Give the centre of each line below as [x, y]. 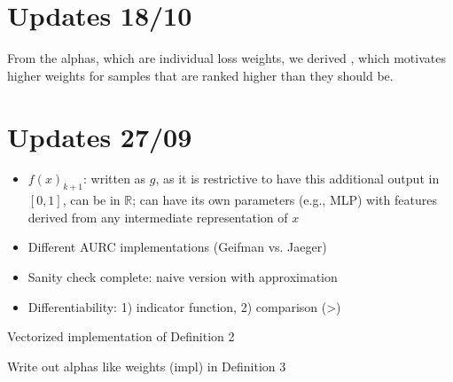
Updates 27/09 [100, 136]
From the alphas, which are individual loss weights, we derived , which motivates [226, 58]
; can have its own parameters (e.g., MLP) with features [285, 200]
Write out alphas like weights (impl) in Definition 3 [147, 366]
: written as [115, 179]
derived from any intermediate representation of [158, 217]
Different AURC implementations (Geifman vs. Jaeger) [177, 247]
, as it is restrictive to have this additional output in [297, 179]
